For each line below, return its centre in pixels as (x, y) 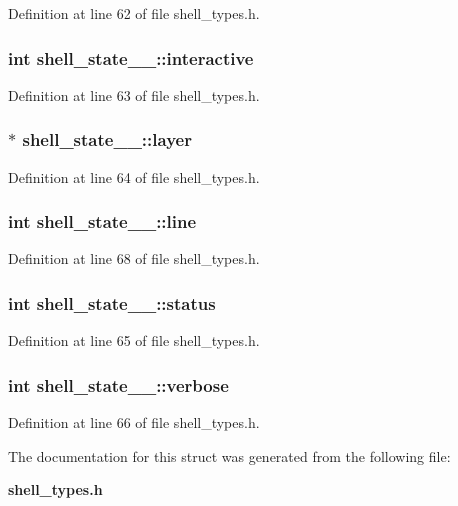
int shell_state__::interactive (131, 57)
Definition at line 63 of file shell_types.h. (134, 94)
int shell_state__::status (112, 302)
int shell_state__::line (102, 221)
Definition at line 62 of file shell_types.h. (134, 13)
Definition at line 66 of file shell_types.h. (134, 422)
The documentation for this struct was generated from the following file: (229, 455)
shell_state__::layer (107, 139)
